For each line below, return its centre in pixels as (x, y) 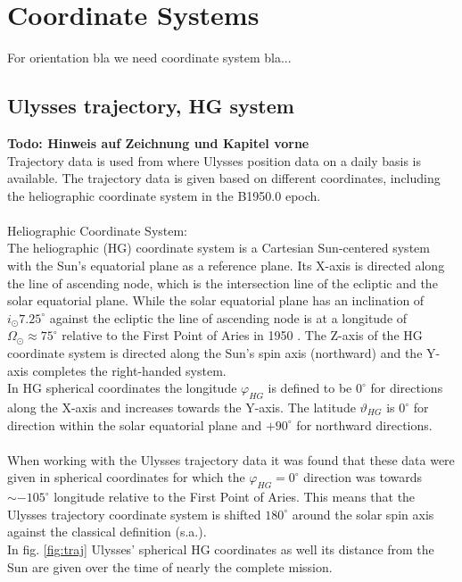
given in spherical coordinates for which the (126, 477)
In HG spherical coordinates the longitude (122, 388)
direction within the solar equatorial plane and (135, 424)
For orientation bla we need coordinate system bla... (149, 58)
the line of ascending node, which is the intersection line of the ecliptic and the (223, 283)
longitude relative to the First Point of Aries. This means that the (235, 497)
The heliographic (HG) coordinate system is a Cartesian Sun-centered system (219, 248)
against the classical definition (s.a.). (107, 532)
